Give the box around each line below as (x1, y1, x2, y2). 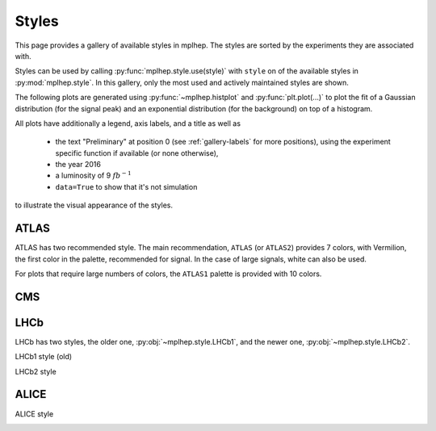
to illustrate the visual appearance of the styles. (15, 200, 174, 210)
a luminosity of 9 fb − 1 (55, 169, 132, 181)
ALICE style (15, 408, 54, 419)
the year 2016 (55, 160, 101, 169)
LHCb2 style (15, 366, 57, 376)
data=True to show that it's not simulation (55, 182, 198, 191)
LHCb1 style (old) (15, 352, 73, 362)
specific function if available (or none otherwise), (55, 148, 219, 157)
